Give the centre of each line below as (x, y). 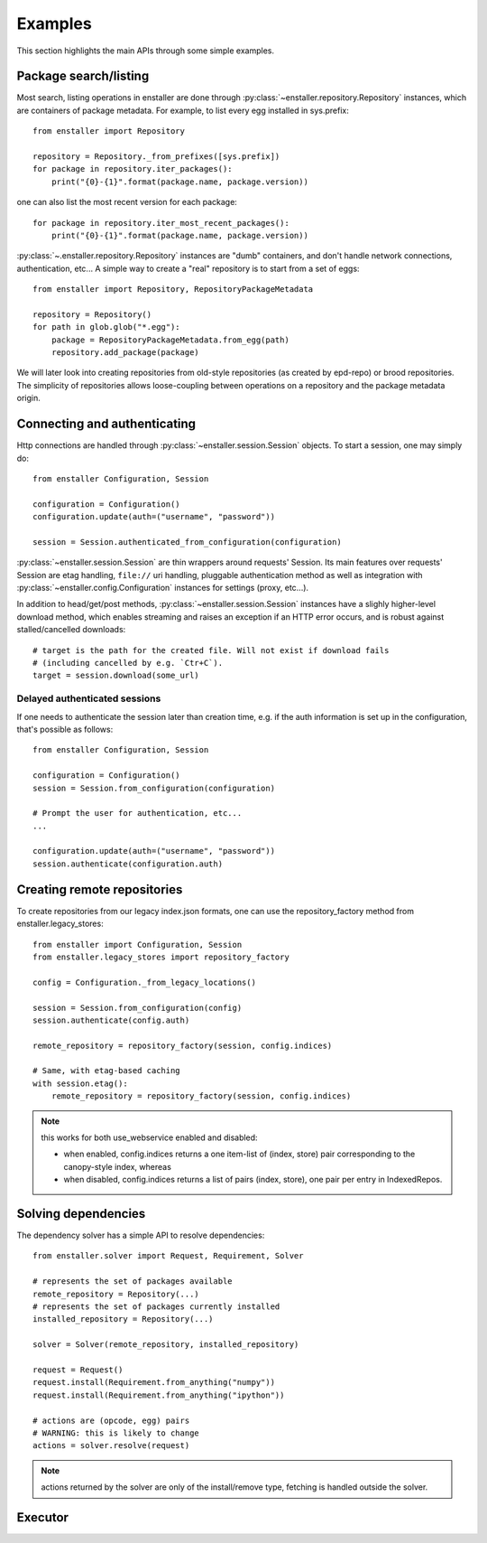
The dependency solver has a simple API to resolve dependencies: (141, 1235)
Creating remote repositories (100, 889)
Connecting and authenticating (106, 424)
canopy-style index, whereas (117, 1166)
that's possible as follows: (65, 729)
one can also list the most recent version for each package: (127, 202)
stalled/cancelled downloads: (71, 630)
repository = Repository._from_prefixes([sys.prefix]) (156, 157)
